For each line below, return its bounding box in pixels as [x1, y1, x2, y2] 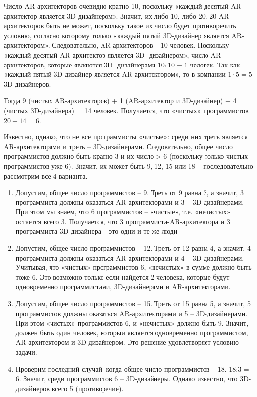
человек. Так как [190, 59, 240, 69]
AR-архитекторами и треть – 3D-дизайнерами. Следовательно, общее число [4, 141, 233, 151]
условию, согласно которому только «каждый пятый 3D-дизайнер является [4, 30, 229, 40]
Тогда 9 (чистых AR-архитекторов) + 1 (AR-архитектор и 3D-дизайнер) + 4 [4, 95, 237, 106]
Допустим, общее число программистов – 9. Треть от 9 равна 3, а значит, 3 [15, 187, 244, 198]
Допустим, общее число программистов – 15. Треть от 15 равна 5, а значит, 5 [15, 298, 251, 309]
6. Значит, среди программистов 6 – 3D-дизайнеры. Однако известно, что [15, 373, 238, 384]
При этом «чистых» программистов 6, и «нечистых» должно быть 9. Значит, [15, 318, 249, 328]
